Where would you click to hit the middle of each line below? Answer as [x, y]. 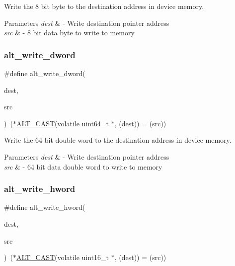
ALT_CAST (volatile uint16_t [63, 257]
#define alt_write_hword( [45, 207]
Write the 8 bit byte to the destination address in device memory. [104, 6]
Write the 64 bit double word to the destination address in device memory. [118, 140]
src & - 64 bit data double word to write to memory [83, 166]
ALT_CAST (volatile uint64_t [63, 123]
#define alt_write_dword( [45, 73]
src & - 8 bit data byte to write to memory [69, 33]
